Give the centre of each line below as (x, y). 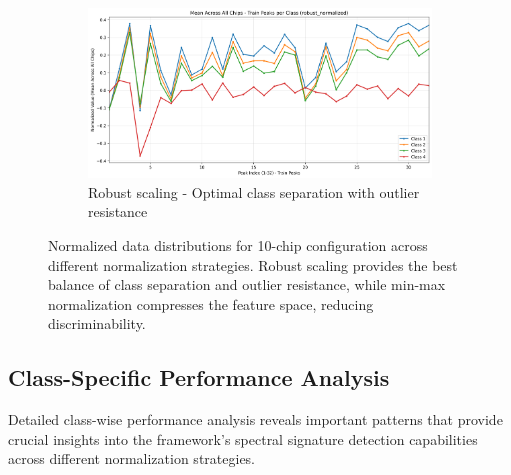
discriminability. (97, 323)
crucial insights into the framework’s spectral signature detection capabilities (243, 438)
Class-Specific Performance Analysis (199, 377)
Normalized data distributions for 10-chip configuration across (238, 244)
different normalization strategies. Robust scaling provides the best (253, 264)
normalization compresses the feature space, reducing (211, 303)
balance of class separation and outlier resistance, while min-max (247, 284)
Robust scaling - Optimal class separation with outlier (254, 191)
